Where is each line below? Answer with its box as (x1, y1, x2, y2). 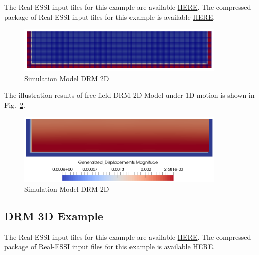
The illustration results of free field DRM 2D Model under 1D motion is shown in (4, 90, 255, 100)
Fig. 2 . (4, 100, 25, 110)
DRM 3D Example (4, 208, 103, 223)
